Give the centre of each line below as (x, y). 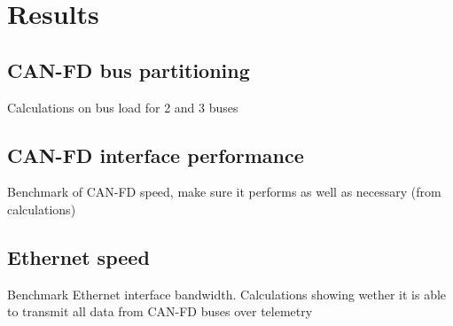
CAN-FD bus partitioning (129, 70)
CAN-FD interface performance (156, 155)
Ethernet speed (78, 256)
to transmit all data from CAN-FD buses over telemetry (160, 311)
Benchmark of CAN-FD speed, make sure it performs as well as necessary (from (224, 192)
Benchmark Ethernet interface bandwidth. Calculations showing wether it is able (227, 294)
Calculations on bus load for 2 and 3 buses (123, 107)
